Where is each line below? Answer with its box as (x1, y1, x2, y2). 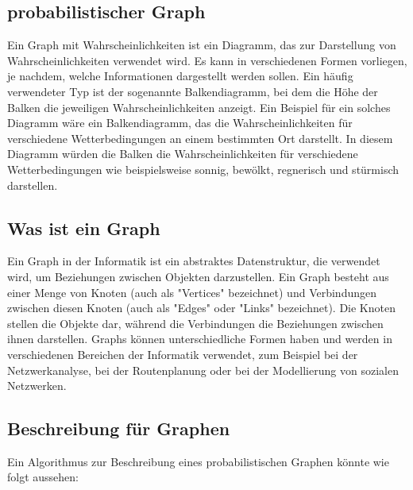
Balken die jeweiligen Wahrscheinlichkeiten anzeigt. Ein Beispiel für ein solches (7, 98, 391, 115)
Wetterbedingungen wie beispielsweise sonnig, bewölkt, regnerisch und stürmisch (7, 160, 399, 177)
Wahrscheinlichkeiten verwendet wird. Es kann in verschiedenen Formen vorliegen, (7, 52, 407, 68)
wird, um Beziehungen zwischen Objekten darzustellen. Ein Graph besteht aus (7, 268, 389, 284)
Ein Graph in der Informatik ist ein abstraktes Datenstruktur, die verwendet (7, 253, 380, 269)
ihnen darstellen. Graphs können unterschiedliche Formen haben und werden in (7, 330, 392, 347)
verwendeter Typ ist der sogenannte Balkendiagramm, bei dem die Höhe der (7, 83, 378, 99)
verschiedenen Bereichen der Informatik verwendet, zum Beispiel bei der (7, 345, 358, 362)
